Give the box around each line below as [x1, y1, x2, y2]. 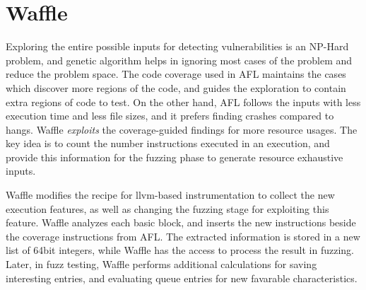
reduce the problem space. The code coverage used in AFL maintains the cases [6, 66, 346, 81]
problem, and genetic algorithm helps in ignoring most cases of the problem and [6, 52, 353, 67]
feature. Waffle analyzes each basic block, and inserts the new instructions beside [6, 215, 356, 230]
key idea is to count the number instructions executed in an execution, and [6, 136, 330, 151]
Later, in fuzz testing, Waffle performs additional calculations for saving [6, 257, 317, 272]
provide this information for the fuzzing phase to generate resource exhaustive [6, 149, 343, 164]
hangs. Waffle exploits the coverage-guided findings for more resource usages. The [6, 122, 358, 137]
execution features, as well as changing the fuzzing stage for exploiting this [6, 201, 329, 216]
